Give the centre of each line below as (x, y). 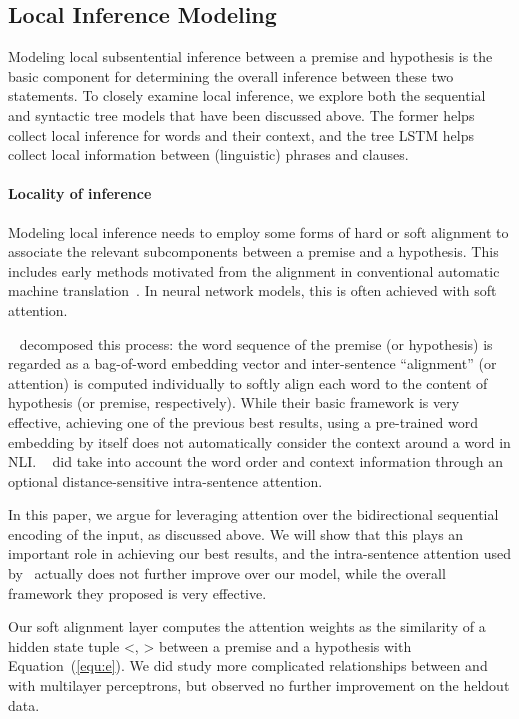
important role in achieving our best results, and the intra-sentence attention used (260, 553)
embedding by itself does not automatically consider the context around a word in (259, 441)
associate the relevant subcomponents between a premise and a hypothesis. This (253, 251)
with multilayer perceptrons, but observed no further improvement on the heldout (259, 685)
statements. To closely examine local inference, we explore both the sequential (247, 95)
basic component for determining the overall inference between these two (231, 75)
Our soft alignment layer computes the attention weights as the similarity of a (247, 626)
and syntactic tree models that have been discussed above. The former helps (241, 114)
